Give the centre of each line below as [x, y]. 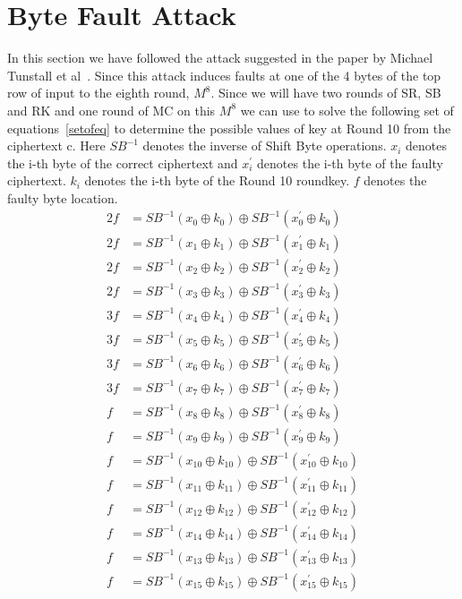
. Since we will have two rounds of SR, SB [326, 93]
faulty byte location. [63, 197]
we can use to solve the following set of [347, 110]
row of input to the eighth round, [98, 93]
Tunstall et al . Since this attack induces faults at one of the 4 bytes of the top [224, 75]
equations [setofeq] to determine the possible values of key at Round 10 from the [229, 128]
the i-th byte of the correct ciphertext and [123, 163]
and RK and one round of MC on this [111, 110]
